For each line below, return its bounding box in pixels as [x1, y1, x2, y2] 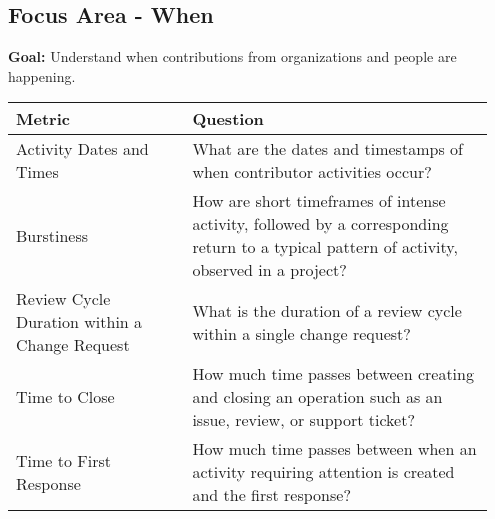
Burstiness [16, 223, 89, 247]
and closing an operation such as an [192, 385, 443, 409]
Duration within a [16, 310, 143, 334]
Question [192, 107, 264, 131]
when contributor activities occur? [192, 160, 432, 184]
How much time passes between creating [192, 362, 474, 386]
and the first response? [192, 483, 351, 507]
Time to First [16, 448, 112, 472]
